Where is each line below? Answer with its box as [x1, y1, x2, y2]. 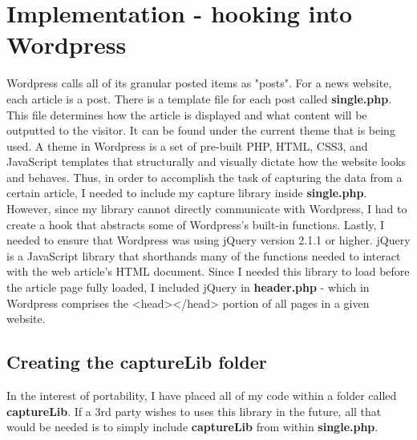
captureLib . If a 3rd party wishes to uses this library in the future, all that [6, 402, 382, 419]
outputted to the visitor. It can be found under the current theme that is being [6, 122, 395, 139]
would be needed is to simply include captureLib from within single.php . [6, 418, 379, 435]
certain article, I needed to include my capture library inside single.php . [6, 184, 367, 201]
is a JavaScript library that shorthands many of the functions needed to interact [6, 247, 401, 264]
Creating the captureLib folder [6, 349, 267, 374]
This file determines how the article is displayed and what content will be [6, 106, 367, 123]
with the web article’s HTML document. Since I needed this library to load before [6, 263, 410, 280]
